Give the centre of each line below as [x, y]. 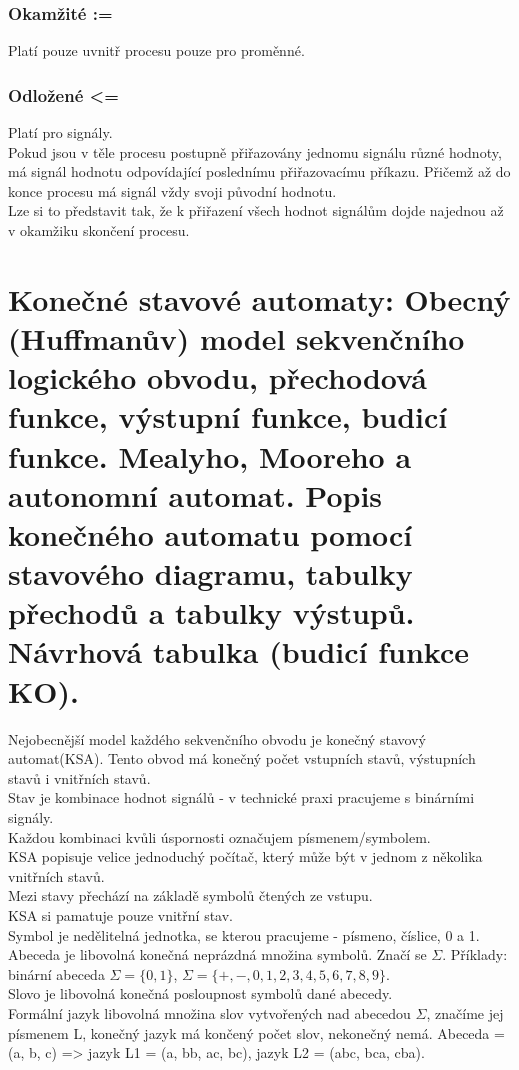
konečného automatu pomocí [210, 533]
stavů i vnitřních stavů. [79, 777]
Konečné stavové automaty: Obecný [259, 298]
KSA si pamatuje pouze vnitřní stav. [120, 914]
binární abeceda [56, 973]
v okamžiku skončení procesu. [99, 230]
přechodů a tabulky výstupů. [211, 612]
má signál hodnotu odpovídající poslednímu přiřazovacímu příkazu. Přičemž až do [259, 171]
